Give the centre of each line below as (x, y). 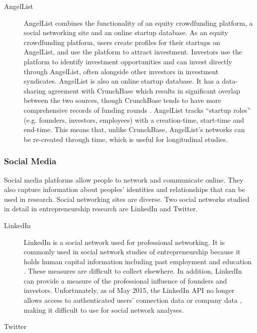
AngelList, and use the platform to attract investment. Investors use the (133, 52)
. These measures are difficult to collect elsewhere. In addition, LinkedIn (133, 271)
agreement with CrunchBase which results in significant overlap (144, 90)
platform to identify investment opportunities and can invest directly (128, 61)
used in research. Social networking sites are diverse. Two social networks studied (127, 199)
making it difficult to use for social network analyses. (104, 309)
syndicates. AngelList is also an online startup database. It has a (122, 81)
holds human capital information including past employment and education (138, 261)
